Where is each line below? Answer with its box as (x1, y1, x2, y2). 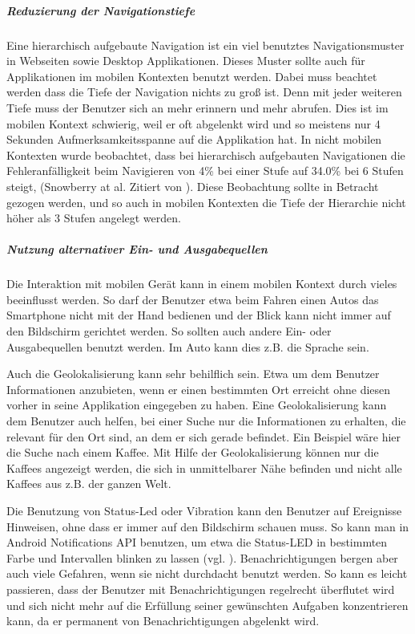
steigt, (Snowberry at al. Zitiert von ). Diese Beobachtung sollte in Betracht (6, 177, 379, 194)
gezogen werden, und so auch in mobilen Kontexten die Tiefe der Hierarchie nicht (6, 193, 406, 210)
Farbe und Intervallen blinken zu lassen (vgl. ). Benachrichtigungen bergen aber (6, 549, 398, 566)
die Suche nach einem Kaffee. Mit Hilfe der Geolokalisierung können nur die (6, 444, 379, 461)
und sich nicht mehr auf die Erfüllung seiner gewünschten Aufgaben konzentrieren (6, 596, 409, 613)
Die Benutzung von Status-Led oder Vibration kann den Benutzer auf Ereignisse (6, 502, 402, 518)
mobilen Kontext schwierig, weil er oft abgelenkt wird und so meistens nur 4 (6, 115, 381, 132)
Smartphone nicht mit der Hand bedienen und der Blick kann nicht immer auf (6, 307, 391, 323)
